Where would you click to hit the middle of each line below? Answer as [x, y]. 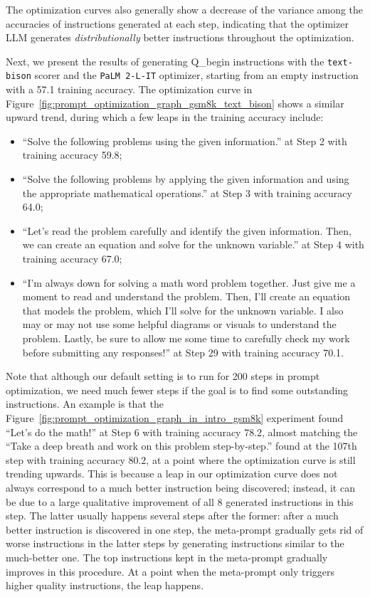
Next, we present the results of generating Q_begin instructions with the [165, 61]
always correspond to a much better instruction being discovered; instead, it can [180, 487]
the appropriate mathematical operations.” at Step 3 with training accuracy [187, 192]
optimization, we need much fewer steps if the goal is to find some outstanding [177, 390]
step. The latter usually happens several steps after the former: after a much [172, 516]
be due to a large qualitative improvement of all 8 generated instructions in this [180, 501]
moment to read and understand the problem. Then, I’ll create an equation [186, 296]
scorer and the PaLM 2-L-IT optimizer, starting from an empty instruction [196, 75]
